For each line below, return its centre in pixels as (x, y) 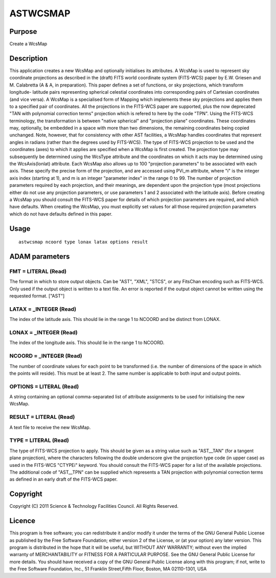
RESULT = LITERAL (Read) (42, 417)
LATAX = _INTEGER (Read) (43, 309)
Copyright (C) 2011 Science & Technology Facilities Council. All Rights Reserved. (94, 506)
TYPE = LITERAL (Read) (39, 440)
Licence (22, 521)
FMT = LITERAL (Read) (38, 271)
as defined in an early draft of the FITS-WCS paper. (63, 479)
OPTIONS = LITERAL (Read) (44, 387)
